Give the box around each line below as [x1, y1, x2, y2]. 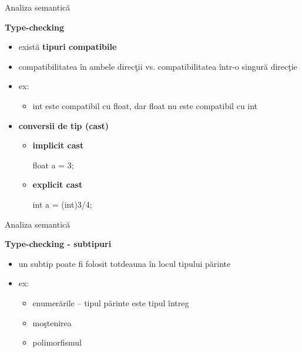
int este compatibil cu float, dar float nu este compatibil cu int [32, 99, 258, 111]
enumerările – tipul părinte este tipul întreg [32, 296, 189, 309]
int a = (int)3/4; [32, 198, 92, 210]
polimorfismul [32, 336, 82, 348]
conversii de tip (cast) [18, 119, 109, 131]
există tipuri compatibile [18, 40, 117, 53]
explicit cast [32, 178, 83, 191]
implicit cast [32, 139, 84, 151]
